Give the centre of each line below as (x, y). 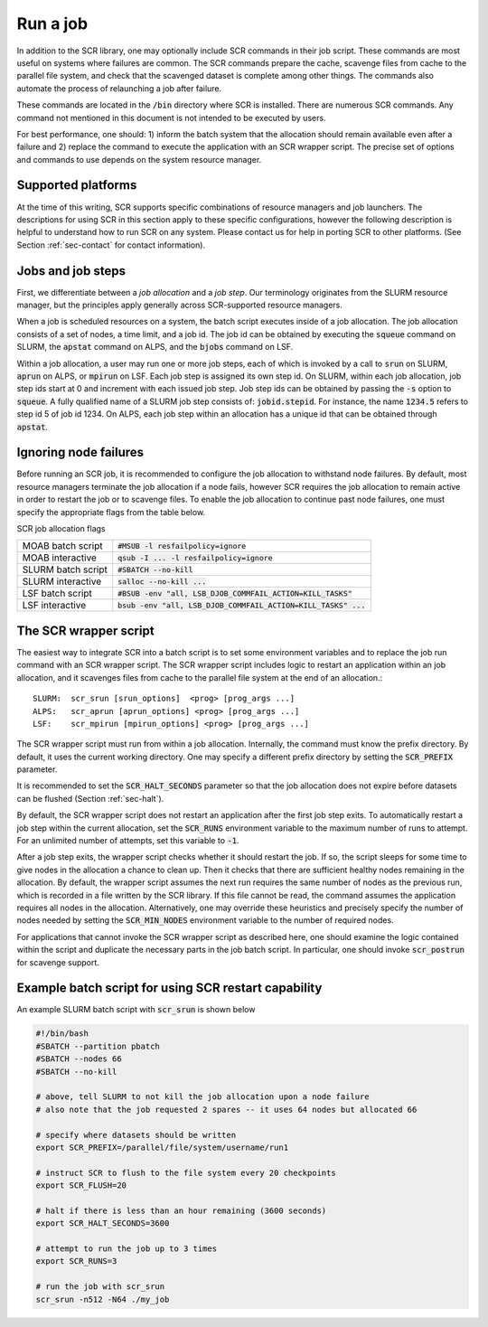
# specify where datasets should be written (136, 1135)
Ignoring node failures (80, 452)
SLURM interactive (62, 581)
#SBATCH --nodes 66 (79, 1059)
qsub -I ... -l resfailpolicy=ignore (195, 557)
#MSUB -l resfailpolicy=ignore (182, 546)
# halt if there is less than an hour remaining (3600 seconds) (181, 1210)
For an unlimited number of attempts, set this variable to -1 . (128, 841)
